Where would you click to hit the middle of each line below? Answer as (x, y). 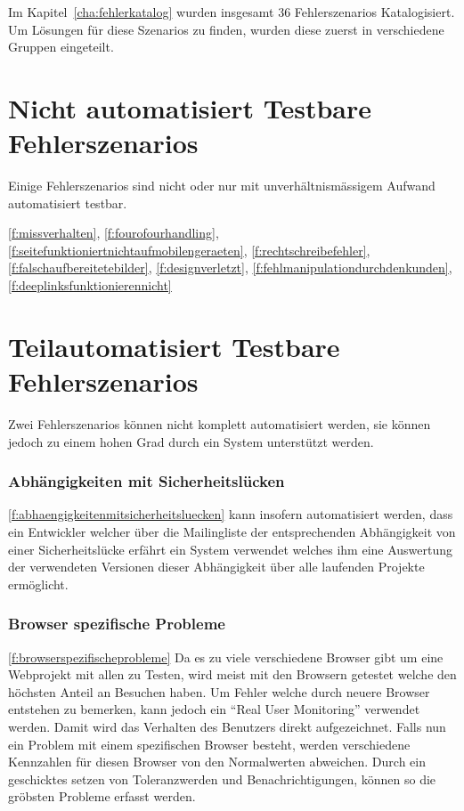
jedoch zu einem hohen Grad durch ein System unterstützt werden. (191, 441)
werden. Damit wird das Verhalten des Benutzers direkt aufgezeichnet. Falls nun (227, 726)
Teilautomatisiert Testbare (174, 346)
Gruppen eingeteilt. (61, 47)
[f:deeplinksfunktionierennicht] (90, 285)
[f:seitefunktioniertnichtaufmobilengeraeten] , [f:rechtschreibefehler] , (189, 250)
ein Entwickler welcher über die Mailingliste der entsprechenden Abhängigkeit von (232, 531)
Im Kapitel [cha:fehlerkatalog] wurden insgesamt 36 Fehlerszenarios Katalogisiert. (232, 12)
